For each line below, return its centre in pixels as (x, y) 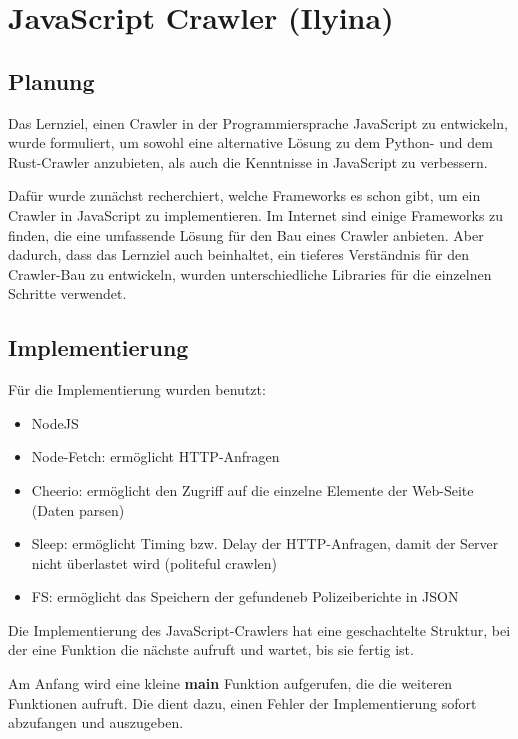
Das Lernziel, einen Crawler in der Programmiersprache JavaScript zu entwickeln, (258, 122)
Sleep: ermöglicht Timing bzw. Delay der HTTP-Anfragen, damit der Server (265, 543)
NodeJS (55, 422)
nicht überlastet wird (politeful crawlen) (154, 562)
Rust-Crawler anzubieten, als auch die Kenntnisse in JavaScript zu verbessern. (248, 161)
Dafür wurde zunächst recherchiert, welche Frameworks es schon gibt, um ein (244, 195)
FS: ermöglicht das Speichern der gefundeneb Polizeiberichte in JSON (245, 596)
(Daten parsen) (78, 509)
